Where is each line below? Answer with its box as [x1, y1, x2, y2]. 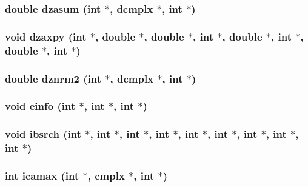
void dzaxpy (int [5, 29, 87, 44]
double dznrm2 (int [5, 70, 102, 86]
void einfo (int [5, 98, 76, 114]
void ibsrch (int [5, 126, 81, 141]
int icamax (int [5, 168, 79, 183]
